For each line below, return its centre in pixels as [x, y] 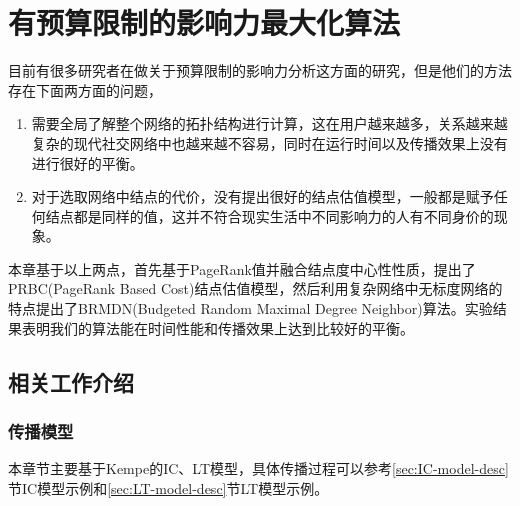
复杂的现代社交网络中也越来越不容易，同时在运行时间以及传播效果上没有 [269, 142]
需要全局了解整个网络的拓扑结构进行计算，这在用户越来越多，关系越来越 [269, 123]
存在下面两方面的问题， [85, 89]
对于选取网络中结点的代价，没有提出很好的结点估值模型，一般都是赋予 [262, 196]
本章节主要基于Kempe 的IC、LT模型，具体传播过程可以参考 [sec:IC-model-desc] [258, 468]
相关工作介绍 [71, 381]
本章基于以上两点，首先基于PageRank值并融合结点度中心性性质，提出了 [242, 268]
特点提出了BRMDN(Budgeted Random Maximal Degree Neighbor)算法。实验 [250, 308]
